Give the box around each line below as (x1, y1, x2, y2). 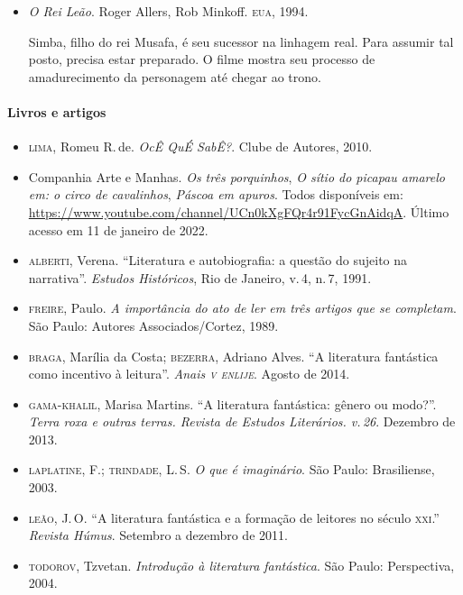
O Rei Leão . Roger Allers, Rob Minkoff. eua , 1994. (28, 2, 309, 20)
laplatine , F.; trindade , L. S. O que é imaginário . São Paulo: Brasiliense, (28, 460, 435, 479)
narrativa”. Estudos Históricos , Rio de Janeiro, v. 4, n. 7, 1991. (28, 268, 372, 287)
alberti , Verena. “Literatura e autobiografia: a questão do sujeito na (28, 251, 408, 270)
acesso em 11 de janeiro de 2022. (28, 220, 208, 239)
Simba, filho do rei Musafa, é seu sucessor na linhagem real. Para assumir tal (28, 32, 454, 50)
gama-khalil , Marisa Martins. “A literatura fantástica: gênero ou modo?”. (28, 394, 437, 413)
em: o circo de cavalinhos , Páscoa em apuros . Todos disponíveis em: (28, 185, 403, 204)
